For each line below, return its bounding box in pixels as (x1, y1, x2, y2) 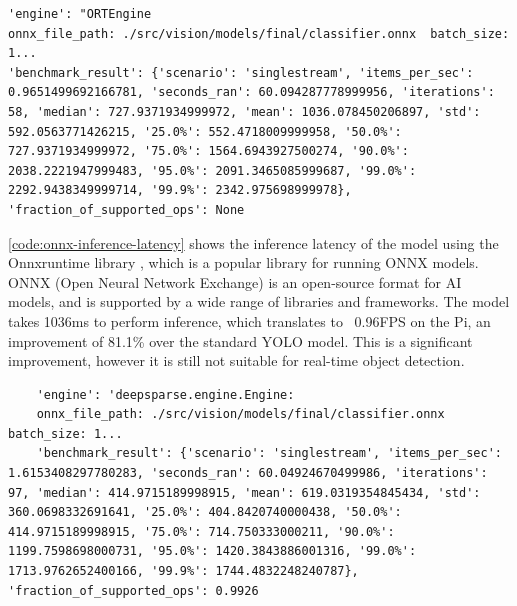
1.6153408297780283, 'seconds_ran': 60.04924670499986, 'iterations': (8, 466, 488, 481)
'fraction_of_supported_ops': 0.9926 (8, 583, 259, 598)
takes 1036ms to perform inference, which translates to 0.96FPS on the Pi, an (8, 310, 491, 331)
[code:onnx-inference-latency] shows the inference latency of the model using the (8, 232, 499, 253)
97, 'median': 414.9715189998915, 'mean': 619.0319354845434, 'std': (8, 485, 481, 500)
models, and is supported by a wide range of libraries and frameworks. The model (8, 291, 510, 312)
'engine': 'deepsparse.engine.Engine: (36, 387, 295, 402)
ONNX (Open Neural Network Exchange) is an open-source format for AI (8, 271, 462, 292)
